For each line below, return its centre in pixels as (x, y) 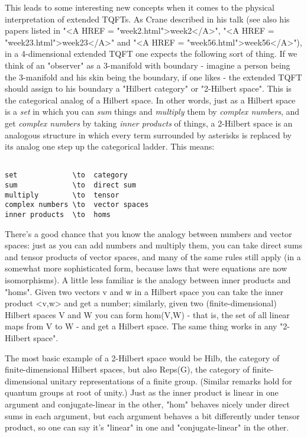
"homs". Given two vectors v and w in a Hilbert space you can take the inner (144, 291)
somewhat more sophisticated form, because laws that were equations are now (146, 268)
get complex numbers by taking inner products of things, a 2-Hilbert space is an (149, 123)
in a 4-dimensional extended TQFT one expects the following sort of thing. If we (151, 54)
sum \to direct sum (70, 185)
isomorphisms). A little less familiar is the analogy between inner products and (148, 280)
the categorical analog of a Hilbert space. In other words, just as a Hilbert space (150, 100)
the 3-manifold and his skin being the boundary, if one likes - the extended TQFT (153, 77)
